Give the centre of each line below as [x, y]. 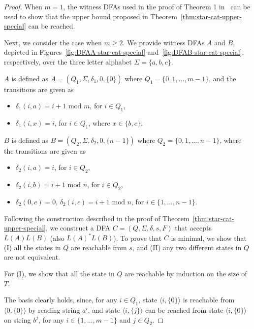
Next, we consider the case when [53, 42]
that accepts [193, 228]
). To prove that [138, 238]
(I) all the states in [32, 247]
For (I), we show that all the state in [59, 273]
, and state [104, 310]
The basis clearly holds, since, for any [61, 300]
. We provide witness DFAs [164, 42]
